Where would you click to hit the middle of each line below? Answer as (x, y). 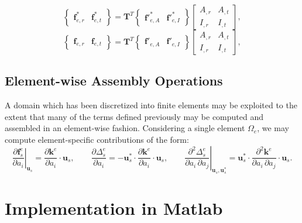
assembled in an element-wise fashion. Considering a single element (125, 128)
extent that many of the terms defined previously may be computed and (134, 116)
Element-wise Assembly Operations (114, 80)
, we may (273, 128)
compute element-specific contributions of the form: (97, 139)
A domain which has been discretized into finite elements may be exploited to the (151, 105)
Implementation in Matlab (114, 207)
